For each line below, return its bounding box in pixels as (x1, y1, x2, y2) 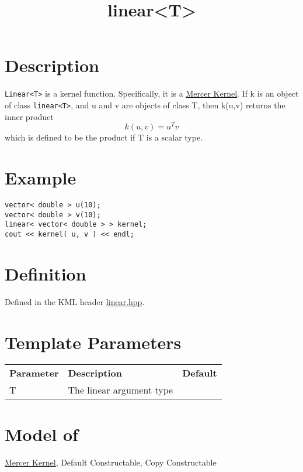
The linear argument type (68, 383, 173, 397)
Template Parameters (5, 330, 182, 354)
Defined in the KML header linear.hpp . (5, 295, 145, 307)
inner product (5, 110, 54, 122)
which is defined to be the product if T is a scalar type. (5, 131, 203, 143)
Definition (5, 261, 86, 285)
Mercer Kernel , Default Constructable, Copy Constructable (5, 456, 217, 468)
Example (5, 166, 76, 190)
